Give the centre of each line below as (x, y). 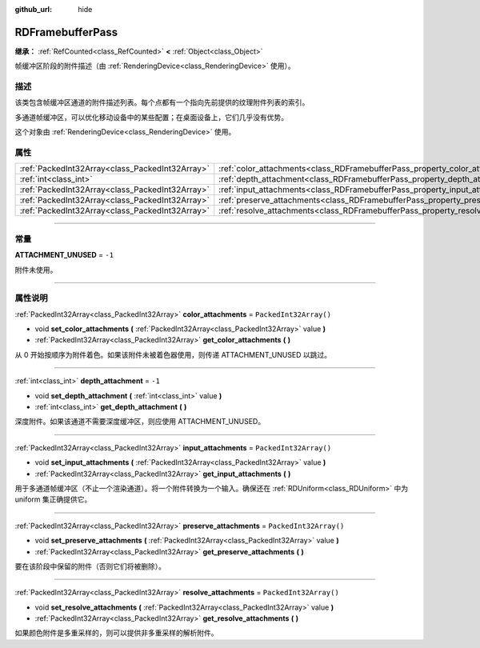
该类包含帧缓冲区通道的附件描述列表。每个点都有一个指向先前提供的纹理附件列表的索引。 (162, 102)
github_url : (33, 9)
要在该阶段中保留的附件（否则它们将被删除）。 (90, 566)
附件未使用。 (36, 270)
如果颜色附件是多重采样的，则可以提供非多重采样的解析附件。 (116, 633)
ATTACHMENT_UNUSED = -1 (64, 255)
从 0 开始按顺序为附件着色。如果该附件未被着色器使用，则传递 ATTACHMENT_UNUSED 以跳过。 (173, 354)
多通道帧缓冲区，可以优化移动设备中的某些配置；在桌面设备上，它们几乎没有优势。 (151, 117)
